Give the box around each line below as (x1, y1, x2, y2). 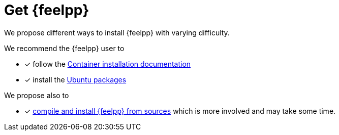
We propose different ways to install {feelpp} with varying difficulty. (4, 28, 230, 37)
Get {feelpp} (4, 2, 89, 19)
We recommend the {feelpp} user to (4, 43, 125, 53)
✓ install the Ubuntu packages (24, 75, 127, 84)
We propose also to (4, 91, 69, 100)
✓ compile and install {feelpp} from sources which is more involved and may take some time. (24, 106, 336, 115)
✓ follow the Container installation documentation (24, 59, 191, 68)
